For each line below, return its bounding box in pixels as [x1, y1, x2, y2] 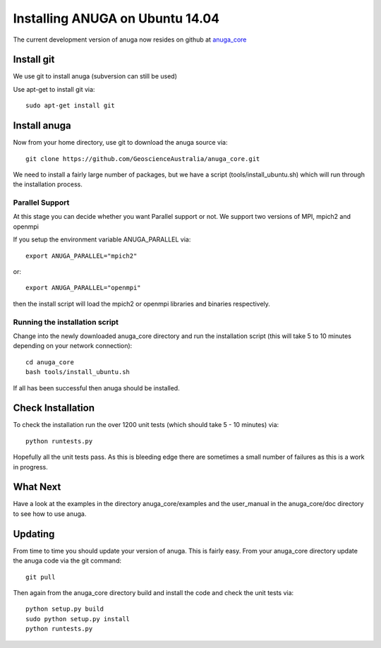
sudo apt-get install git [25, 102, 116, 109]
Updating [13, 528, 55, 540]
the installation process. [13, 180, 83, 188]
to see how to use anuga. [13, 509, 87, 518]
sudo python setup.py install [25, 615, 131, 623]
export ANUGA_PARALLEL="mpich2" [25, 251, 138, 260]
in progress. [13, 462, 49, 471]
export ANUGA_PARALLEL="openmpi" [25, 284, 141, 292]
